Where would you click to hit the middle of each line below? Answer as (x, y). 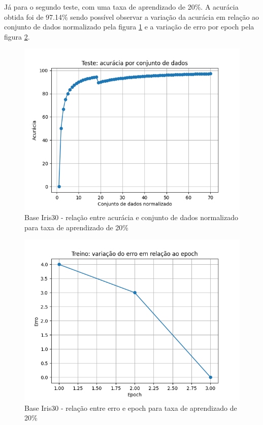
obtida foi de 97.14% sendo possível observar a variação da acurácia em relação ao (132, 16)
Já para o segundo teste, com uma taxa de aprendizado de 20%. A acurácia (121, 7)
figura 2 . (17, 36)
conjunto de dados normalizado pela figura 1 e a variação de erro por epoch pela (129, 27)
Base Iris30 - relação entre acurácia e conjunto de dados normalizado (131, 217)
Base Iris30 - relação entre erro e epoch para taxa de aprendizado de (131, 408)
